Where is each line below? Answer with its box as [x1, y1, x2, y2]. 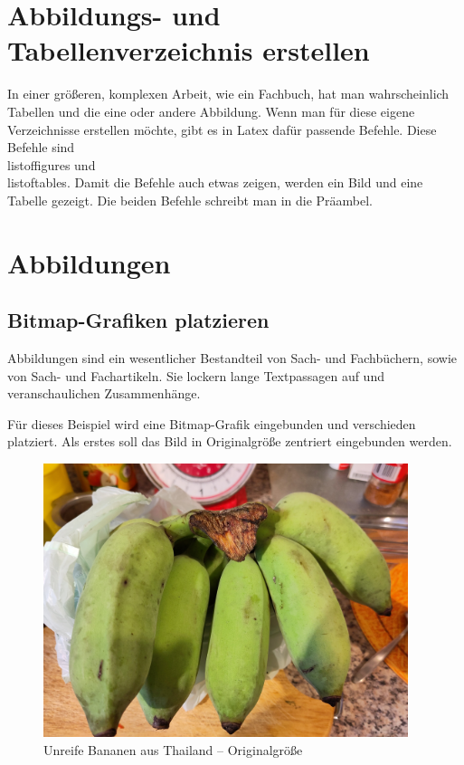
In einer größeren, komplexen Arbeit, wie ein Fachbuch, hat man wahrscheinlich [7, 84, 450, 103]
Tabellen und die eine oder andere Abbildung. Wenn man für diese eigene [7, 101, 415, 120]
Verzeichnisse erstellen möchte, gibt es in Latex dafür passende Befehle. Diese [7, 120, 437, 139]
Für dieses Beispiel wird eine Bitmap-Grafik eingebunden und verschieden [7, 414, 416, 433]
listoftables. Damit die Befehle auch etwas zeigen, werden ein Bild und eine [7, 173, 423, 192]
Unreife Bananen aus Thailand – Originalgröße [43, 740, 303, 759]
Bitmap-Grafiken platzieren [7, 306, 270, 334]
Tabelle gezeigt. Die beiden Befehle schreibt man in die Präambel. [7, 190, 373, 209]
